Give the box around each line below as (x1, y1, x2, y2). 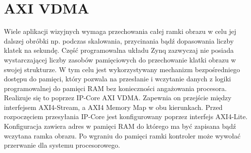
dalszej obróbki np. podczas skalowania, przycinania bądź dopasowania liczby (4, 35, 234, 46)
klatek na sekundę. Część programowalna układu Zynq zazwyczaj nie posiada (4, 45, 234, 55)
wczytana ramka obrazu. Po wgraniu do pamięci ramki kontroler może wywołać (4, 130, 241, 140)
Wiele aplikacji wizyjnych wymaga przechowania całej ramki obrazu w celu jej (4, 26, 236, 36)
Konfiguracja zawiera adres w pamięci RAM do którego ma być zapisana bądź (4, 121, 236, 131)
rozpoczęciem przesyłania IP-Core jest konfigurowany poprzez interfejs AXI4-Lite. (4, 111, 248, 122)
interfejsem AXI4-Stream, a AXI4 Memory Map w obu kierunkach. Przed (4, 102, 223, 112)
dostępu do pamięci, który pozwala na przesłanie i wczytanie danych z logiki (4, 74, 231, 84)
